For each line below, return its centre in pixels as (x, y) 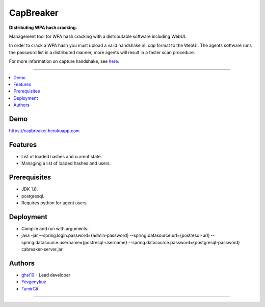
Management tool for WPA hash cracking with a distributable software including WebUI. (98, 36)
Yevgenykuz (34, 282)
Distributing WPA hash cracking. (43, 28)
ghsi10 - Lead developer (46, 275)
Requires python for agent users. (54, 203)
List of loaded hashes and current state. (62, 156)
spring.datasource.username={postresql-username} (74, 242)
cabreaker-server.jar (42, 249)
